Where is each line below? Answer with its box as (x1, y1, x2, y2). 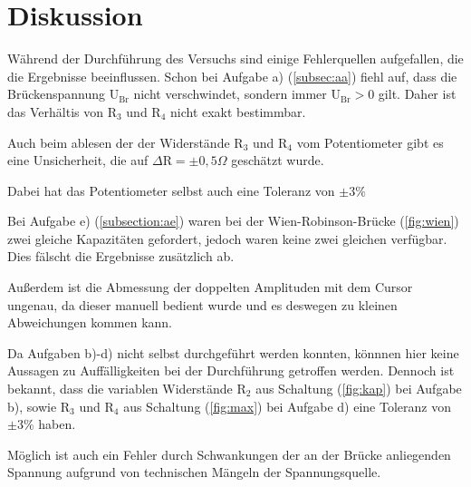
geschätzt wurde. (231, 151, 324, 170)
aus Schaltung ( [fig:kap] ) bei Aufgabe (255, 379, 462, 398)
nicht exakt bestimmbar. (170, 102, 306, 121)
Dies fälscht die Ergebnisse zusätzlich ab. (7, 247, 235, 266)
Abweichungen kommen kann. (7, 313, 172, 332)
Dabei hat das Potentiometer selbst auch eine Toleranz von (7, 180, 335, 200)
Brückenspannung (7, 84, 106, 103)
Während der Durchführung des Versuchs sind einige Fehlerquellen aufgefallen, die (7, 49, 464, 68)
